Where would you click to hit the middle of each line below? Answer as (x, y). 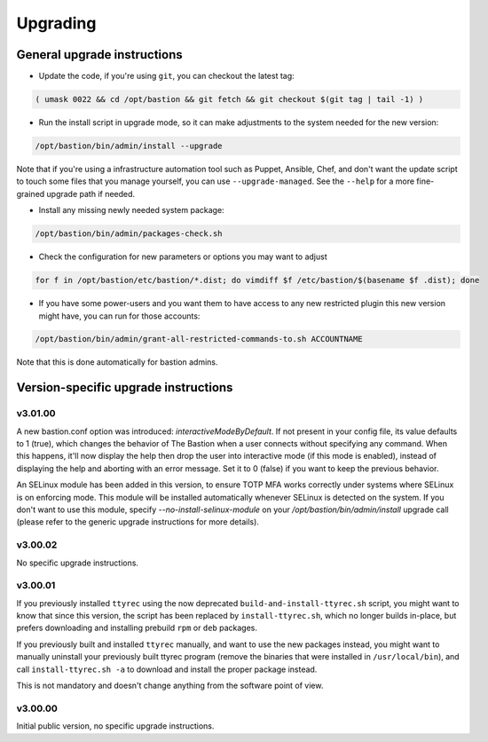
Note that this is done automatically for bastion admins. (117, 362)
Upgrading (56, 23)
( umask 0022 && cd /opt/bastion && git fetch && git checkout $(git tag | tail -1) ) (229, 99)
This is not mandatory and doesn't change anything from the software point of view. (170, 685)
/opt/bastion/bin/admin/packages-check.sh (129, 234)
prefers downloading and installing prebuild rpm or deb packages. (137, 628)
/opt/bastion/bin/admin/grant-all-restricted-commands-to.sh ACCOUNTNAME (199, 339)
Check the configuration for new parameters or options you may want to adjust (183, 257)
